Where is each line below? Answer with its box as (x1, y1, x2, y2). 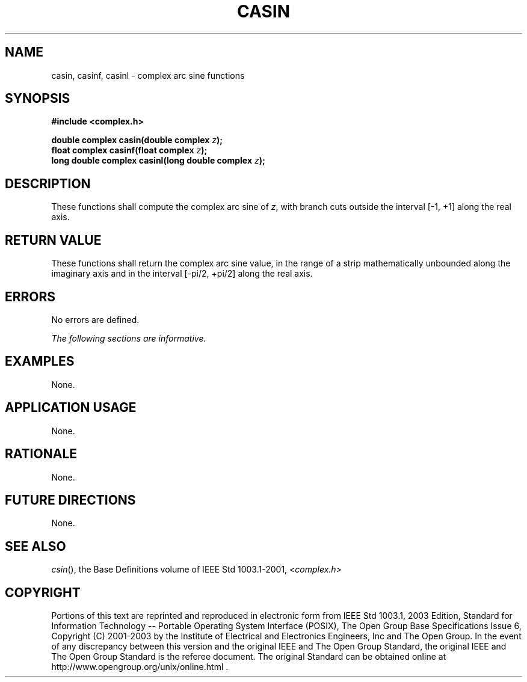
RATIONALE (5, 446, 78, 462)
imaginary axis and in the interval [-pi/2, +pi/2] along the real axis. (51, 268, 313, 279)
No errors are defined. (51, 314, 140, 325)
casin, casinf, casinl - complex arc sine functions (51, 70, 245, 81)
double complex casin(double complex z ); (51, 135, 223, 146)
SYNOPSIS (5, 91, 70, 106)
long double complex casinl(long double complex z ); (51, 155, 265, 166)
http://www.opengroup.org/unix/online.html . (51, 662, 229, 672)
